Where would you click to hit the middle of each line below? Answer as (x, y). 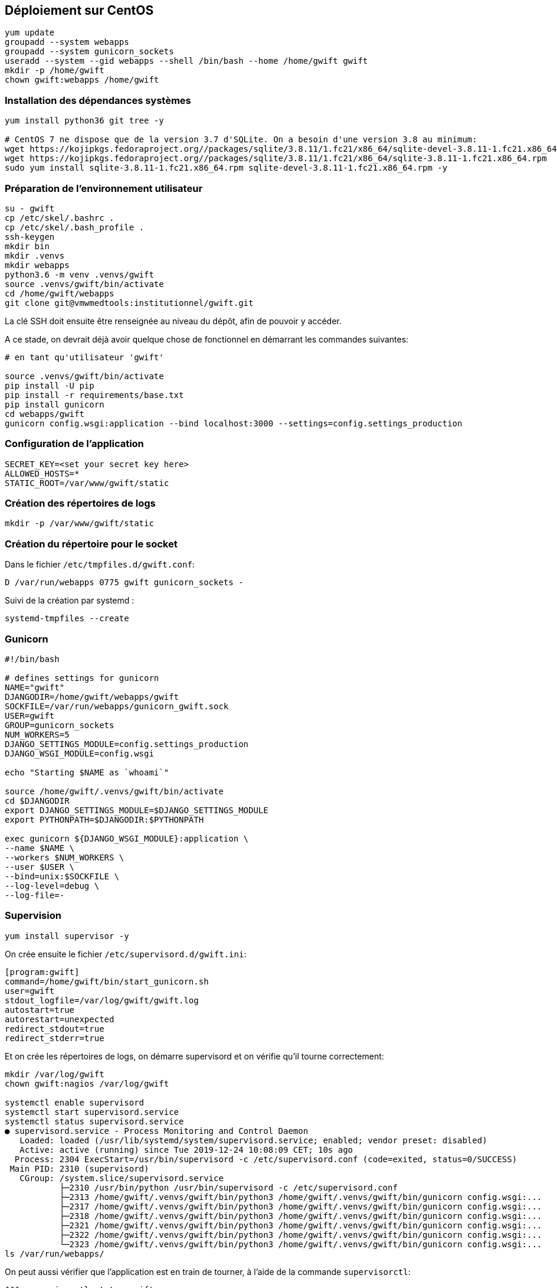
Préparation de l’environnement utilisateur (104, 188)
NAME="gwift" (35, 687)
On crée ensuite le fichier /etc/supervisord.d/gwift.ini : (126, 954)
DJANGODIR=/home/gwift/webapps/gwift (92, 697)
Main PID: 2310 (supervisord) (79, 1168)
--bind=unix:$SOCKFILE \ (62, 876)
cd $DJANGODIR (37, 800)
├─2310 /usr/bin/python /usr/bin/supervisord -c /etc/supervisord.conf (228, 1187)
